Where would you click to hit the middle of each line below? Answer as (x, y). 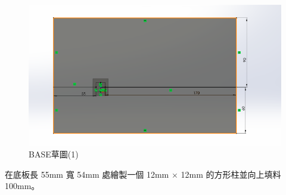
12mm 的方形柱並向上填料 (231, 174)
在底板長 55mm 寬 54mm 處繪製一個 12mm (87, 174)
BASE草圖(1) (54, 154)
